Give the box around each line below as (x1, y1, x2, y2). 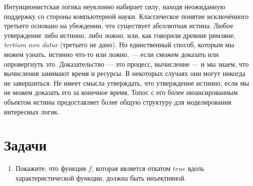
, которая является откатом (91, 163, 171, 173)
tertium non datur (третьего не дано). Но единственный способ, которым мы (4, 39, 234, 50)
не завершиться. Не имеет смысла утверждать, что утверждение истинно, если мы (4, 77, 249, 88)
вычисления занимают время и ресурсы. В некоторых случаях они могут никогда (4, 68, 246, 78)
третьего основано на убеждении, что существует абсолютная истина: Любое (4, 20, 233, 31)
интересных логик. (4, 106, 60, 116)
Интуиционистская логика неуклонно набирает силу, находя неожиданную (4, 1, 226, 11)
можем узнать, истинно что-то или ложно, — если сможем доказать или (4, 49, 219, 59)
